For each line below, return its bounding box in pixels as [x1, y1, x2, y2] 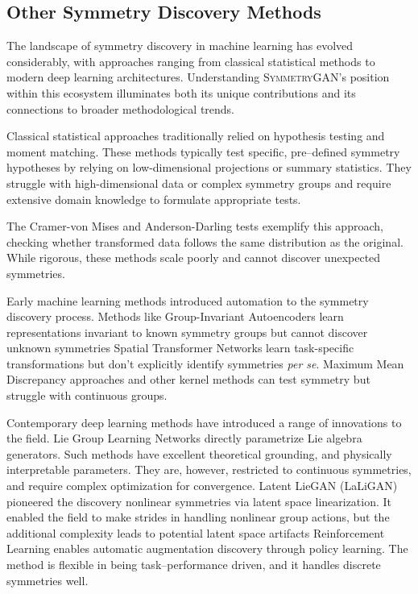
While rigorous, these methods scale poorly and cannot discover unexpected [6, 249, 381, 266]
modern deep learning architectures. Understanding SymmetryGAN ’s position [6, 69, 390, 85]
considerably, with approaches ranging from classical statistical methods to [6, 52, 375, 69]
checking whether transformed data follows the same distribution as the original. [6, 233, 404, 250]
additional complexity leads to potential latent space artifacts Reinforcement [6, 524, 385, 541]
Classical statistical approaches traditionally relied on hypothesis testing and [6, 127, 385, 144]
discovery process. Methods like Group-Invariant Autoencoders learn [6, 308, 344, 325]
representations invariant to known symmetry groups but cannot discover [6, 323, 368, 340]
